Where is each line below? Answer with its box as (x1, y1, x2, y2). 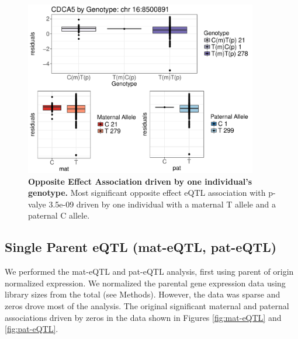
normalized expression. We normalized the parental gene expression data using (5, 276, 286, 289)
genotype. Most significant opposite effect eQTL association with (28, 186, 266, 199)
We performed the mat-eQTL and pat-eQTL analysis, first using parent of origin (5, 265, 294, 278)
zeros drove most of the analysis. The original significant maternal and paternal (5, 299, 289, 312)
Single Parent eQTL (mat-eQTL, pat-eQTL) (5, 238, 277, 256)
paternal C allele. (28, 209, 90, 222)
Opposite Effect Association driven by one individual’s (28, 175, 252, 187)
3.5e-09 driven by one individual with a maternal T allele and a (48, 198, 276, 210)
